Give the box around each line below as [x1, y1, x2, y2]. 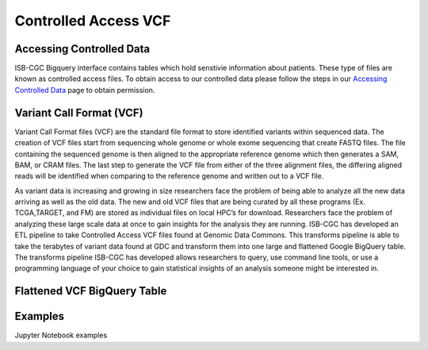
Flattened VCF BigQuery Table [14, 284, 167, 298]
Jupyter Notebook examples [14, 330, 108, 340]
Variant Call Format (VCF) [14, 106, 143, 119]
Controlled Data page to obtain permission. [14, 85, 155, 94]
